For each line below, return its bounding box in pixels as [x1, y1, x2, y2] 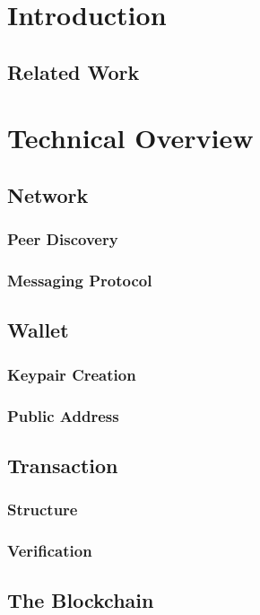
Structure [7, 498, 78, 521]
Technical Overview [7, 119, 254, 156]
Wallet [7, 316, 69, 344]
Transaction [7, 451, 118, 479]
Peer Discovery [7, 228, 118, 250]
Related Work [7, 57, 140, 85]
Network [7, 180, 89, 208]
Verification [7, 540, 92, 562]
